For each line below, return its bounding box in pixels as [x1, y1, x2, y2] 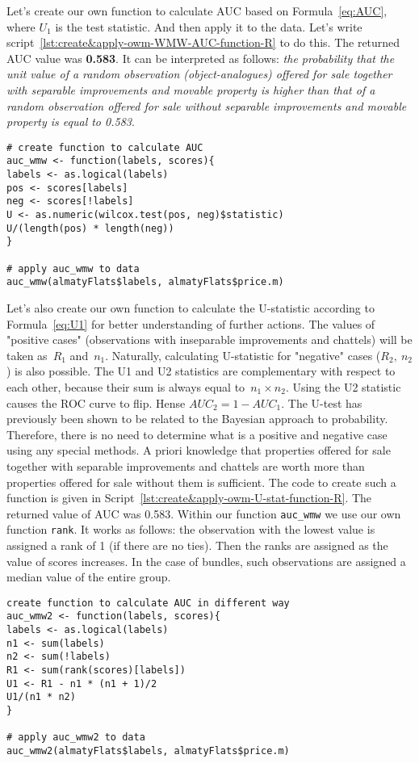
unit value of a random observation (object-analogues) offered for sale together [6, 65, 392, 82]
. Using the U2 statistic [285, 378, 401, 395]
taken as [6, 346, 48, 363]
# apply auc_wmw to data [6, 262, 140, 275]
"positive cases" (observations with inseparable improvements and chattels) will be [6, 331, 413, 348]
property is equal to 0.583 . [6, 113, 135, 130]
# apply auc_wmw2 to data [6, 732, 145, 744]
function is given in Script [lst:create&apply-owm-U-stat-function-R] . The [6, 489, 372, 506]
